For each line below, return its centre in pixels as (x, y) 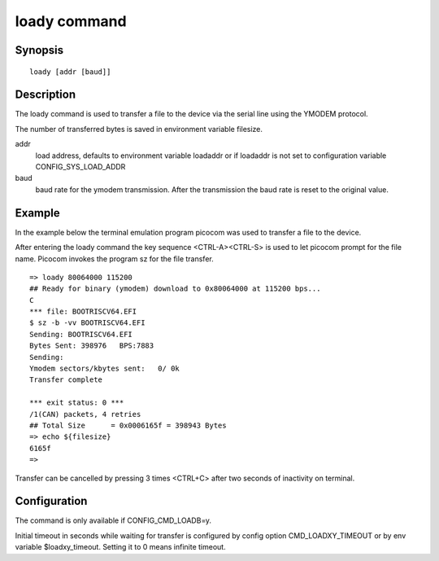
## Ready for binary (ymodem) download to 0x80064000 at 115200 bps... (175, 289)
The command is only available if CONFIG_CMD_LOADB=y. (113, 520)
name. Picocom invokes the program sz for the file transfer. (115, 259)
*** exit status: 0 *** (77, 403)
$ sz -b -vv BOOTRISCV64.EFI (87, 323)
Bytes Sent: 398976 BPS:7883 (92, 346)
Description (46, 95)
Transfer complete (66, 380)
